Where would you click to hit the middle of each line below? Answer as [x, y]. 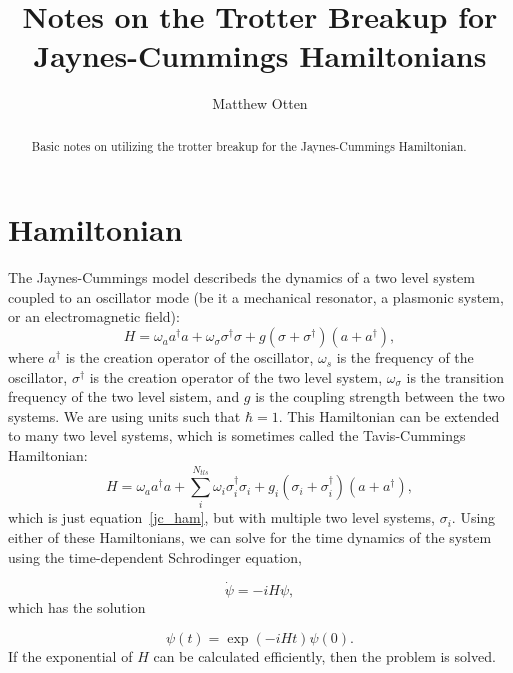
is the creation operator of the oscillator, [189, 357]
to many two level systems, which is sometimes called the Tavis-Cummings [237, 435]
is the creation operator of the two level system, [236, 376]
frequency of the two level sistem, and [124, 396]
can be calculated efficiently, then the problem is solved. [324, 656]
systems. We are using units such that [124, 415]
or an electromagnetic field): [94, 316]
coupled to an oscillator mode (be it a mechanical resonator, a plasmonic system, [256, 296]
